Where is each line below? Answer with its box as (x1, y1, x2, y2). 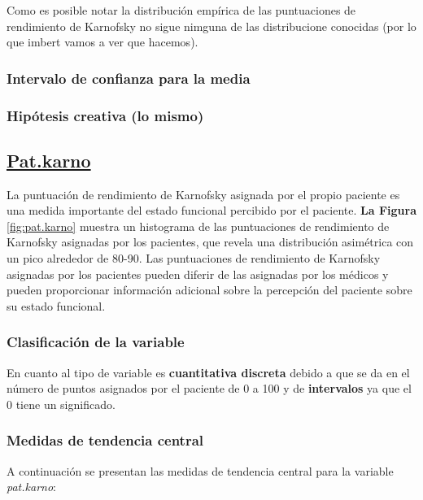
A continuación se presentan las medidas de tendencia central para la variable (7, 462, 394, 479)
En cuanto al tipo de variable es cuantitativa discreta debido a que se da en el (7, 363, 410, 380)
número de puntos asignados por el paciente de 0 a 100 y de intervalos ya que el (7, 380, 412, 397)
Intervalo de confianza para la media (7, 67, 251, 88)
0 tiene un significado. (7, 395, 116, 412)
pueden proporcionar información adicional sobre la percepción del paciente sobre (7, 281, 412, 298)
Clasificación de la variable (7, 332, 185, 352)
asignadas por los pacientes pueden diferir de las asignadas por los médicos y (7, 265, 389, 282)
